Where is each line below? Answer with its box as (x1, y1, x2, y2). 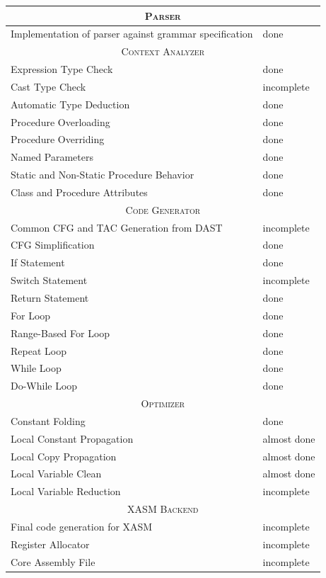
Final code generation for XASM (11, 518, 153, 533)
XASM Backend (127, 501, 199, 516)
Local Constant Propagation (11, 431, 134, 446)
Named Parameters (11, 149, 93, 164)
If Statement (11, 255, 65, 270)
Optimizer (141, 396, 185, 411)
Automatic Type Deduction (11, 96, 130, 111)
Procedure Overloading (11, 114, 110, 129)
